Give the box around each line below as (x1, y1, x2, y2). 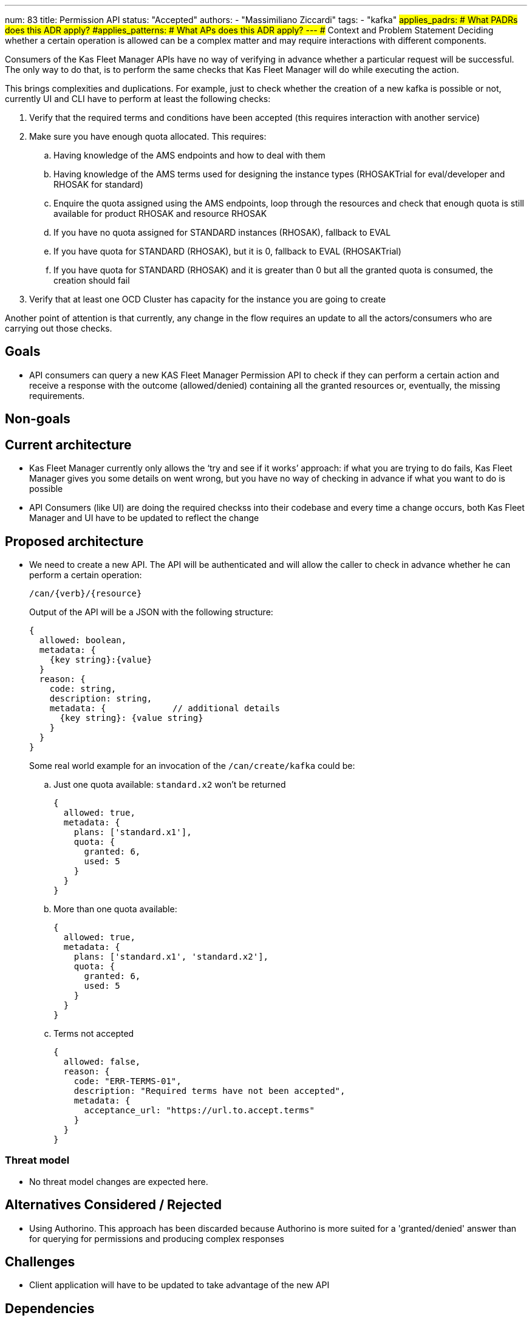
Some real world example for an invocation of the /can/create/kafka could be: (29, 760, 355, 771)
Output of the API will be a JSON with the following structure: (29, 606, 273, 617)
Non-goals (5, 411, 70, 427)
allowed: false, (63, 1056, 141, 1067)
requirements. (29, 390, 85, 401)
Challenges (5, 1254, 75, 1269)
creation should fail (53, 275, 130, 285)
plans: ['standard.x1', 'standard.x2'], (73, 951, 269, 961)
